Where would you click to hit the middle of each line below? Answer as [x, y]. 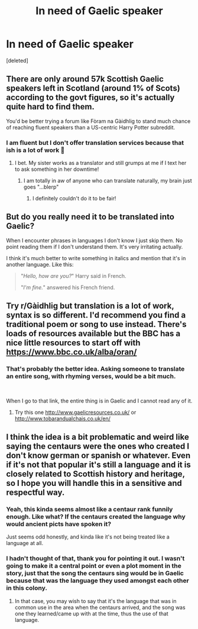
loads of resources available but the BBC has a [93, 334]
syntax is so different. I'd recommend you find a [96, 315]
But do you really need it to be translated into [90, 217]
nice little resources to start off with [73, 343]
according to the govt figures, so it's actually [90, 98]
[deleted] [17, 60]
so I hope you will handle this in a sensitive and [94, 483]
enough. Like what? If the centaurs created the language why [96, 517]
